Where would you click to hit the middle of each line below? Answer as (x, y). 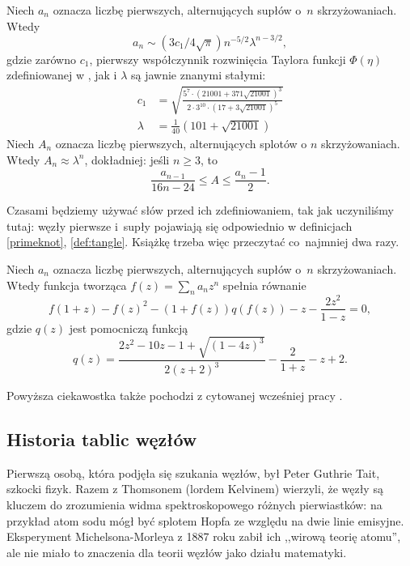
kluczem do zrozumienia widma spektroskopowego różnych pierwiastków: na (194, 505)
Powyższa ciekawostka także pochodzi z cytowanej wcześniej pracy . (175, 396)
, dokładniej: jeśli (127, 159)
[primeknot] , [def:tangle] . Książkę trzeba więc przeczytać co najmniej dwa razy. (203, 242)
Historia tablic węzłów (102, 439)
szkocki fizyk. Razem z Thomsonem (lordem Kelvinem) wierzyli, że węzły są (195, 489)
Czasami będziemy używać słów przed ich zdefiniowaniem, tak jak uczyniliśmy (200, 210)
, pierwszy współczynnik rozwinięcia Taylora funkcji (218, 59)
